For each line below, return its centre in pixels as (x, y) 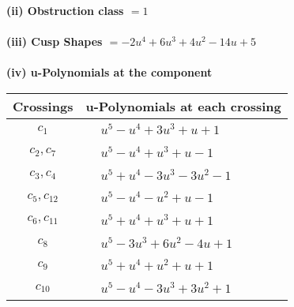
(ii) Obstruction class (65, 10)
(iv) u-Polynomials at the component (109, 72)
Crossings (43, 106)
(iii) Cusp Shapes (55, 41)
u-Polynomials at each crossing (183, 106)
